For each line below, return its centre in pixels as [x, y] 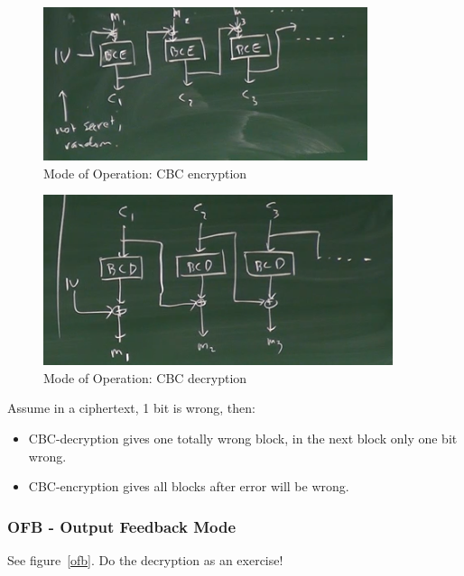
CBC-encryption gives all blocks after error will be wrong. [189, 486]
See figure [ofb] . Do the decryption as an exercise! [145, 559]
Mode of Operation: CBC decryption [145, 377]
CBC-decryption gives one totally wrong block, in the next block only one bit [243, 438]
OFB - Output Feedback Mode [122, 526]
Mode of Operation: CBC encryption [145, 173]
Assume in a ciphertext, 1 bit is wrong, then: [131, 408]
